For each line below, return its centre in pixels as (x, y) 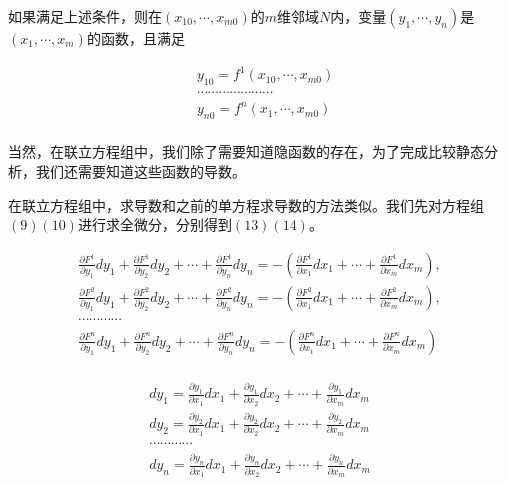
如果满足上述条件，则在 (85, 16)
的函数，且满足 (135, 38)
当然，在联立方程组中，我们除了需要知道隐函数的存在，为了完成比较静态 (246, 151)
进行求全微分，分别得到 (154, 224)
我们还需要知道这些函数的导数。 (140, 170)
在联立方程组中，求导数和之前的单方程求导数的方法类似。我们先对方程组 (246, 204)
